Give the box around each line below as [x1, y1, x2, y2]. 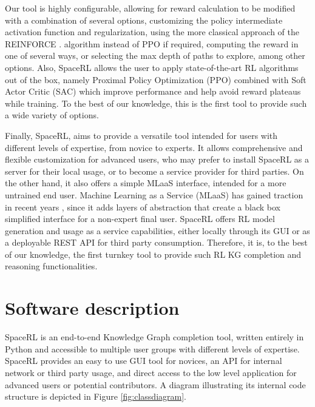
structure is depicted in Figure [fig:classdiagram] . [5, 390, 186, 403]
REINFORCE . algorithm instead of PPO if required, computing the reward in [5, 37, 299, 50]
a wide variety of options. [5, 109, 99, 121]
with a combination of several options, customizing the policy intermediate [5, 13, 283, 26]
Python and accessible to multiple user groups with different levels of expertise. [5, 342, 300, 355]
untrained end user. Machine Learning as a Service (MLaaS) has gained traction [5, 188, 303, 201]
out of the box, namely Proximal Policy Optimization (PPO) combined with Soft [5, 73, 307, 86]
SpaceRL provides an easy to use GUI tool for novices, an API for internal [5, 354, 282, 367]
